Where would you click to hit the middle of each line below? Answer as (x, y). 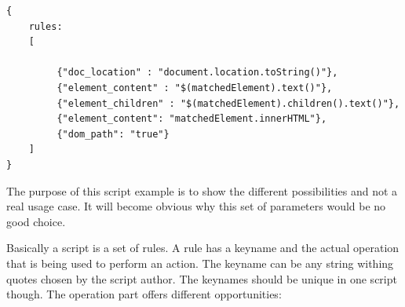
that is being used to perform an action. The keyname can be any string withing (200, 263)
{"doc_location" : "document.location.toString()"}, (197, 73)
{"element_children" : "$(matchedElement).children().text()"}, (228, 103)
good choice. (36, 221)
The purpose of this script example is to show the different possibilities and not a (202, 190)
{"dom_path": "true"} (113, 134)
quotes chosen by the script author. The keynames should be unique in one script (202, 278)
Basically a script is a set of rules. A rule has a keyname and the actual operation (203, 248)
